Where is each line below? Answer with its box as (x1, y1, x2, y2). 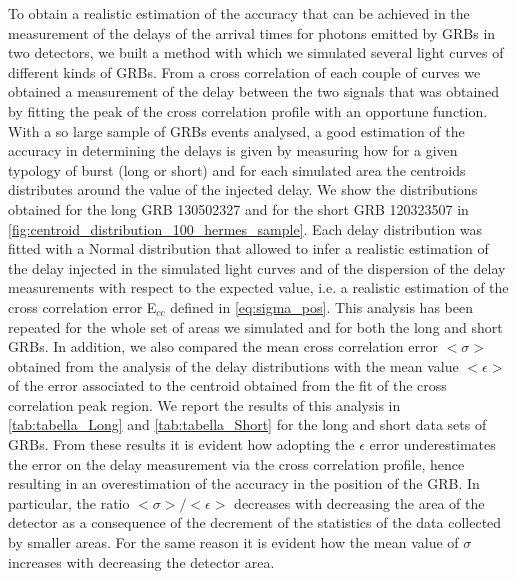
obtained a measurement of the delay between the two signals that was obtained (8, 81, 500, 102)
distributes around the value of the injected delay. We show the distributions (8, 179, 478, 200)
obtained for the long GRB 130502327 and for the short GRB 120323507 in (8, 198, 469, 219)
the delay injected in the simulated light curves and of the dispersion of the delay (8, 257, 506, 278)
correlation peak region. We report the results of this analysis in (8, 394, 401, 415)
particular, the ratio (8, 492, 130, 513)
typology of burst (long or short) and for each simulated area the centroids (8, 159, 466, 180)
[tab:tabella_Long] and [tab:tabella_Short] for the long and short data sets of (8, 414, 487, 435)
